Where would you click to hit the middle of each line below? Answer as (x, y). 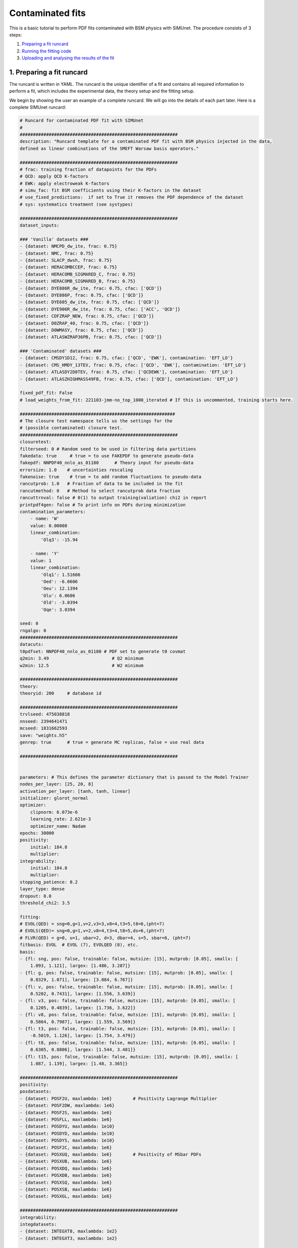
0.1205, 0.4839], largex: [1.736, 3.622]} (83, 1008)
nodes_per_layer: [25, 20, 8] (57, 784)
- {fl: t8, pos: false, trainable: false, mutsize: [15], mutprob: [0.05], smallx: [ (128, 1043)
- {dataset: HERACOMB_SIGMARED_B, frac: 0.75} (78, 281)
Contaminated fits (47, 13)
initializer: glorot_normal (54, 798)
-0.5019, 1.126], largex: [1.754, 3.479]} (83, 1036)
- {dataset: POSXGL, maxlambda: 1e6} (66, 1196)
